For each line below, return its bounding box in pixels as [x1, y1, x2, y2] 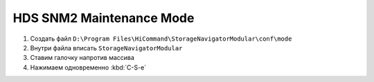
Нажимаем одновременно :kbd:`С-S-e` [30, 63, 147, 72]
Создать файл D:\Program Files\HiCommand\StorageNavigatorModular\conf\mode [30, 34, 292, 43]
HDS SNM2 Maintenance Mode [12, 10, 195, 25]
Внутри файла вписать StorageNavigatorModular [30, 43, 183, 52]
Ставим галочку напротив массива [30, 54, 135, 62]
